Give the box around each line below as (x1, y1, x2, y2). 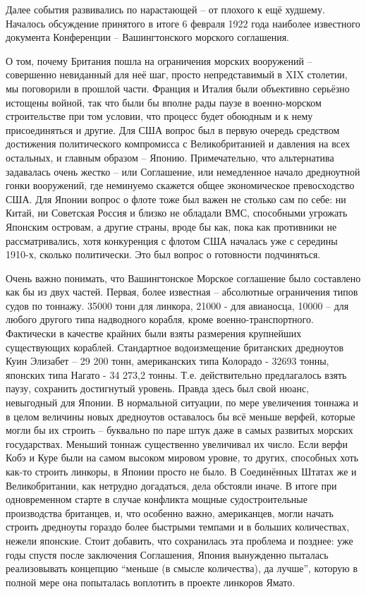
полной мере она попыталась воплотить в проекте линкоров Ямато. (6, 574, 295, 589)
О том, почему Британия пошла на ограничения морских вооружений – (6, 53, 312, 68)
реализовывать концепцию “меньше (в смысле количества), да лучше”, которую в (6, 561, 358, 576)
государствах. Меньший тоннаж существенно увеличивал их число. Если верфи (6, 436, 348, 451)
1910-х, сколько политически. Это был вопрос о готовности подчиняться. (6, 247, 321, 262)
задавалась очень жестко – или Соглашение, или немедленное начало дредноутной (6, 164, 360, 178)
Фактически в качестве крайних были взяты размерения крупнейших (6, 326, 302, 341)
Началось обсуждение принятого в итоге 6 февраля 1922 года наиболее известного (6, 16, 360, 30)
